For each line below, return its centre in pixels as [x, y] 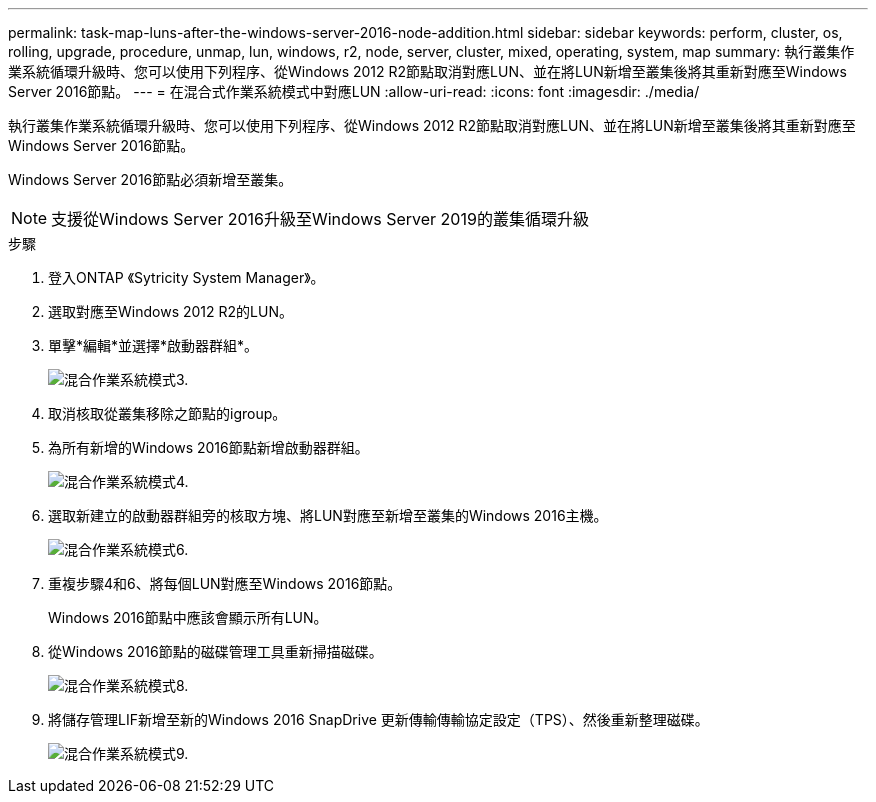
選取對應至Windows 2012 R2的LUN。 [170, 311]
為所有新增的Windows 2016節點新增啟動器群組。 [208, 447]
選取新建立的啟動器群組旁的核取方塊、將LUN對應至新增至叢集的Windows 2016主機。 [328, 515]
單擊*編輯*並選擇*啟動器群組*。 [153, 345]
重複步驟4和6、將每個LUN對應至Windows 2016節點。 [225, 583]
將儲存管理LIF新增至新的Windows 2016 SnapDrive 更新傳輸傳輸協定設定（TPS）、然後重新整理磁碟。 [378, 719]
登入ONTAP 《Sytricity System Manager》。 [186, 277]
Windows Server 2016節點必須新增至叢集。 [150, 179]
